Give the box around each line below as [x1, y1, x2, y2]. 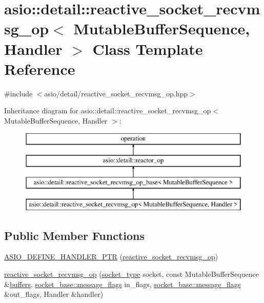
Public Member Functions [4, 227, 145, 243]
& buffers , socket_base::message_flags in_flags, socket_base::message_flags [4, 278, 241, 289]
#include [4, 88, 33, 98]
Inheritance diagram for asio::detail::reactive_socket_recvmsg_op [4, 105, 211, 116]
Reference [4, 58, 75, 79]
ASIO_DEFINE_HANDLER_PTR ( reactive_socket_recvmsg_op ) [4, 251, 218, 262]
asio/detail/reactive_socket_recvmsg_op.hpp [44, 88, 188, 98]
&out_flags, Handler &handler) [4, 289, 104, 299]
